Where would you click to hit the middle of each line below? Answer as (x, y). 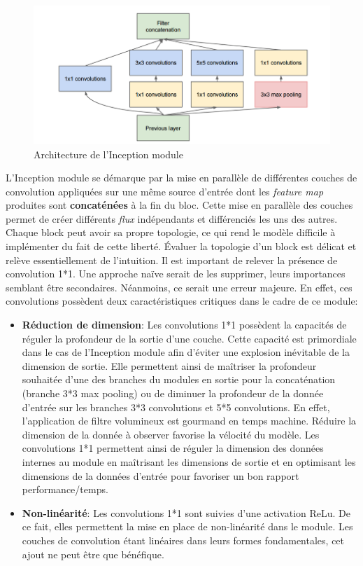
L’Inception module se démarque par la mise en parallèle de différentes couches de (181, 178)
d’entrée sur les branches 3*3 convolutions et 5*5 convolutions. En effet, (176, 407)
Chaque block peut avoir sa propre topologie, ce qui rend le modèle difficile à (171, 232)
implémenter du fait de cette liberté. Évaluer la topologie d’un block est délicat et (181, 246)
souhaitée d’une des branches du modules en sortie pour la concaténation (179, 379)
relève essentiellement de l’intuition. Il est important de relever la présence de (172, 260)
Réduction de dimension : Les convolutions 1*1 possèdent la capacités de (184, 325)
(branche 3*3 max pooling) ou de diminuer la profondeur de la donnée (173, 393)
